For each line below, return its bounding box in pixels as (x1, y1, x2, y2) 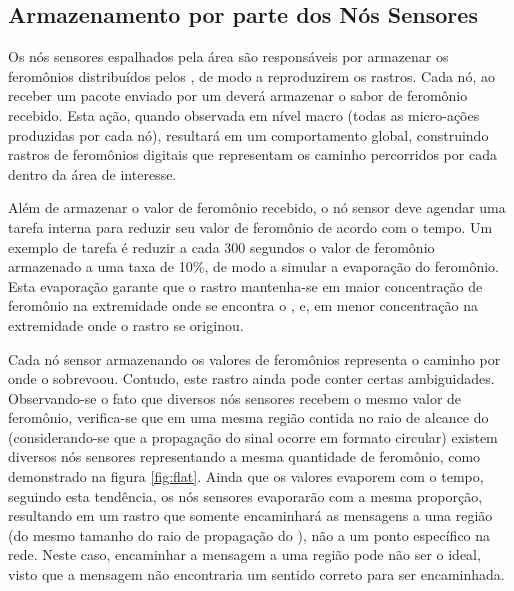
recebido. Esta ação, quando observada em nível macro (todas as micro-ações (8, 104, 480, 125)
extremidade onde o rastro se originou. (8, 314, 244, 335)
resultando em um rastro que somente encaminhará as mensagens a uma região (8, 505, 493, 526)
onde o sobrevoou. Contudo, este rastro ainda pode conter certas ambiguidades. (8, 368, 495, 389)
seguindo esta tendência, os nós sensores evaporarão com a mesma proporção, (8, 485, 483, 506)
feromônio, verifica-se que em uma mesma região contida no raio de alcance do (8, 407, 489, 428)
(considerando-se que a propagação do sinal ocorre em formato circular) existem (8, 426, 498, 447)
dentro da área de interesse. (8, 163, 177, 184)
